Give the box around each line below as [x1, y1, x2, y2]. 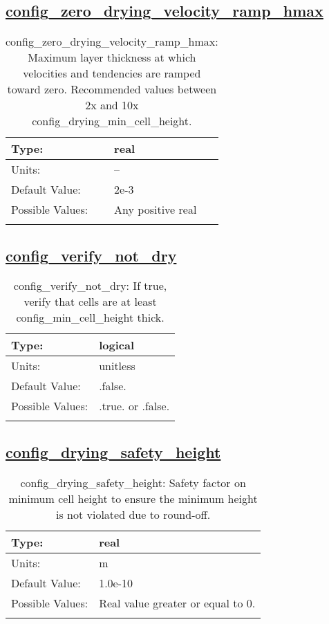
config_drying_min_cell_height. [32, 113, 192, 129]
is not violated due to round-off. [56, 506, 211, 522]
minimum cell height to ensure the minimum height [8, 490, 258, 506]
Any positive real [114, 201, 197, 218]
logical [99, 337, 134, 354]
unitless [99, 358, 135, 374]
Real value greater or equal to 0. [99, 594, 256, 611]
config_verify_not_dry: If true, [13, 277, 167, 294]
